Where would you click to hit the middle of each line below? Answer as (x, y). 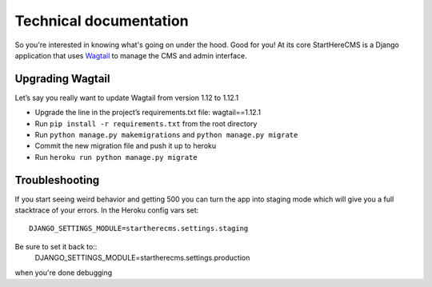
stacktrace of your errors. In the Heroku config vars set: (107, 210)
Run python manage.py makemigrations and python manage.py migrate (166, 135)
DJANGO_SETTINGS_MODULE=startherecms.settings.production (142, 258)
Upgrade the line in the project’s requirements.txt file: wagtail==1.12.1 (148, 113)
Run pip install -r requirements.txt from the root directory (146, 123)
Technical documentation (102, 21)
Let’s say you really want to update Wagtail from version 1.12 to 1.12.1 (127, 98)
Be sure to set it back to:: (56, 246)
